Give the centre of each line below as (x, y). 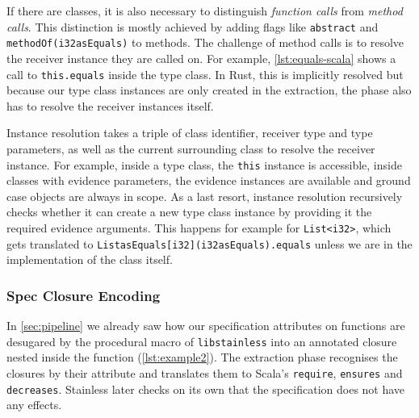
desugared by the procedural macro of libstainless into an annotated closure (202, 341)
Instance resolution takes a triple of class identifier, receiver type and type (190, 133)
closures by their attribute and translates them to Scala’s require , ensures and (205, 372)
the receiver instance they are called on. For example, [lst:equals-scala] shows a (201, 58)
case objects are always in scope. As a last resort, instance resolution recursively (205, 196)
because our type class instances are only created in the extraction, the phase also (209, 90)
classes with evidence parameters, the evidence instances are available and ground (209, 180)
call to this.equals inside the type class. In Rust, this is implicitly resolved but (205, 74)
